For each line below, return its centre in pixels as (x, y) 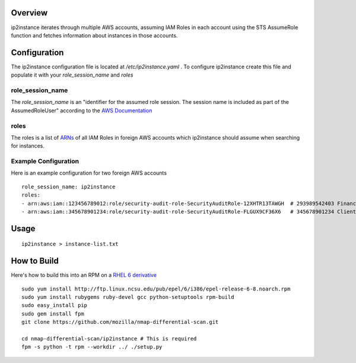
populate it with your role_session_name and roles (72, 75)
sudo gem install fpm (53, 314)
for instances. (28, 146)
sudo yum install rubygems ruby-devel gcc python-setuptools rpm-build (128, 297)
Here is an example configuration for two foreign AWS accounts (89, 173)
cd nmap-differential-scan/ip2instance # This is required (109, 339)
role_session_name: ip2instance (69, 187)
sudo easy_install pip (55, 305)
